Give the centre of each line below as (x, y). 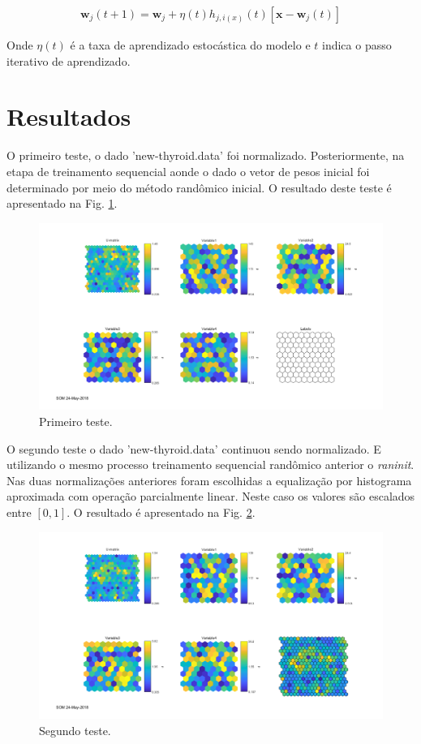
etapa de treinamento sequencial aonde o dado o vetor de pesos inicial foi (188, 171)
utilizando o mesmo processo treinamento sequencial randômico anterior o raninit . (210, 464)
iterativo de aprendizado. (69, 60)
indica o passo (357, 45)
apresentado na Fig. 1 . (62, 203)
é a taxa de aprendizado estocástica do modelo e (190, 45)
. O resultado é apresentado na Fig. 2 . (161, 512)
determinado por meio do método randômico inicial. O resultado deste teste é (199, 187)
